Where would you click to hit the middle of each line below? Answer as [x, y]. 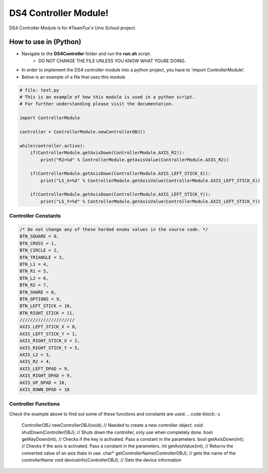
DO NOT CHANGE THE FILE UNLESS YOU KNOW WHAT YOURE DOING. [112, 61]
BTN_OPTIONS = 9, [41, 299]
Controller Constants [35, 216]
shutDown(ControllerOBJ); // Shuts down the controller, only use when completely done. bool [117, 432]
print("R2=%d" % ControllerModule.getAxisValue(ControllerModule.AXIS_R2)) [135, 160]
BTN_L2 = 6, [34, 278]
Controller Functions [34, 404]
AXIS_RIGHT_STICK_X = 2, [50, 341]
